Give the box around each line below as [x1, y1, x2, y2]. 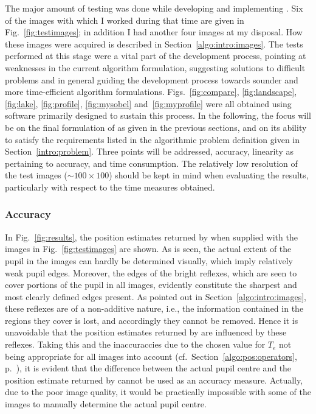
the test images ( [5, 169, 67, 181]
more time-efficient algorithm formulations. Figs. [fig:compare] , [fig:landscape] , [5, 85, 297, 98]
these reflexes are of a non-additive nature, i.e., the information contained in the [5, 302, 304, 315]
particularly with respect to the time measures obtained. [5, 180, 215, 193]
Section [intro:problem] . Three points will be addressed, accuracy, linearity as [5, 145, 294, 158]
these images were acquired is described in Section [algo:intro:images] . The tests [5, 37, 303, 50]
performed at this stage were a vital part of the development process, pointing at [5, 49, 306, 62]
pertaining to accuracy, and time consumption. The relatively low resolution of [5, 156, 298, 169]
